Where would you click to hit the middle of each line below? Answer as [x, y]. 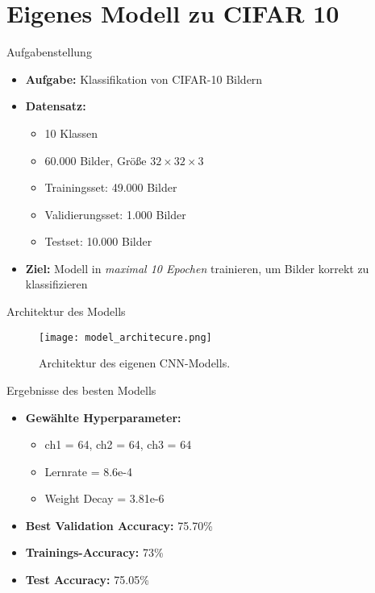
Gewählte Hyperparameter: [103, 417]
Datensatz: [56, 106]
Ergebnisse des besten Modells [81, 390]
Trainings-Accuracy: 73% [94, 552]
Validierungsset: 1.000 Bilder [115, 214]
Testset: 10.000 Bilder [98, 241]
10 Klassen [71, 133]
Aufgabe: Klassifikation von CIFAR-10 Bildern [144, 79]
